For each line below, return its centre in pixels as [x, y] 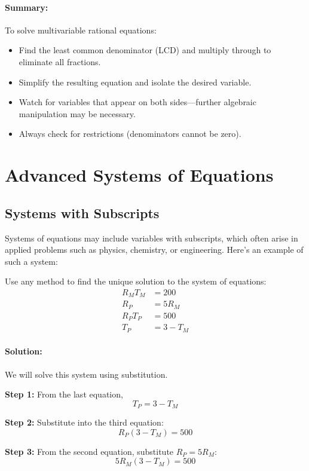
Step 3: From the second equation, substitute [89, 451]
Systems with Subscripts [82, 212]
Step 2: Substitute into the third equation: [84, 422]
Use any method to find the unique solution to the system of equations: [136, 281]
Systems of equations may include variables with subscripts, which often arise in [152, 238]
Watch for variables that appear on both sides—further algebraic [137, 102]
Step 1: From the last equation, [64, 394]
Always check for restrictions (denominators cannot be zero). [130, 134]
